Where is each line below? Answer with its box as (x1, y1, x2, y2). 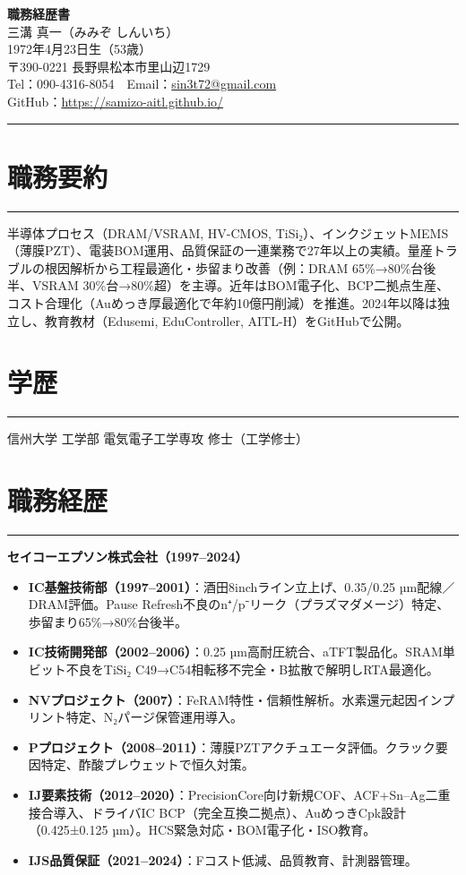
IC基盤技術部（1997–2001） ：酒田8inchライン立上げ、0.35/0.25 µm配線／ (28, 577, 455, 596)
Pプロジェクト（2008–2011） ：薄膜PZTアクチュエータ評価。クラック (28, 737, 436, 756)
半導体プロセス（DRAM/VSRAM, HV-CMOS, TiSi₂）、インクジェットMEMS (7, 223, 449, 242)
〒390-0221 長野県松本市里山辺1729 (7, 56, 211, 75)
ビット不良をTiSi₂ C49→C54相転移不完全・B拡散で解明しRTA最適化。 (28, 660, 439, 679)
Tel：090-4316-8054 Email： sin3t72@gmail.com (7, 74, 277, 93)
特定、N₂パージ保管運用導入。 (65, 708, 243, 726)
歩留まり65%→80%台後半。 (28, 612, 188, 631)
